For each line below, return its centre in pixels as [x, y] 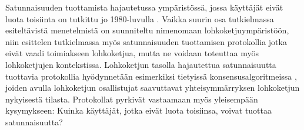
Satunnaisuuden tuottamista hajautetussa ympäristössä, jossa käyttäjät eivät [144, 7]
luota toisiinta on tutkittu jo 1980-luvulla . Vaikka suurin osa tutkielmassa [140, 18]
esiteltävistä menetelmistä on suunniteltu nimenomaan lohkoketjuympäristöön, [147, 30]
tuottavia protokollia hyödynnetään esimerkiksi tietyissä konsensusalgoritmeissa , [151, 76]
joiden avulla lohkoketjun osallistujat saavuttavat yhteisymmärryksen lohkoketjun [153, 88]
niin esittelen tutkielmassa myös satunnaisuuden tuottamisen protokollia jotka [146, 41]
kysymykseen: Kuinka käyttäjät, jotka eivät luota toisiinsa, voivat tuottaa [139, 110]
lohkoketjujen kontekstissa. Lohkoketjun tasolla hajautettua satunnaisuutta [141, 64]
